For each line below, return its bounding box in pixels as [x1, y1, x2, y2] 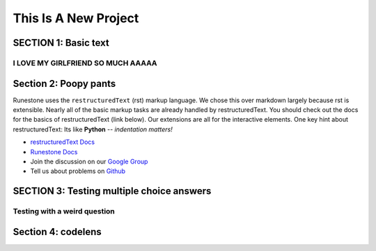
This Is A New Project [13, 10, 139, 26]
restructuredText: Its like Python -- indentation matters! [13, 125, 173, 133]
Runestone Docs [30, 147, 78, 156]
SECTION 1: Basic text [13, 37, 109, 49]
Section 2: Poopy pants [13, 77, 116, 90]
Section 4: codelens [13, 226, 102, 238]
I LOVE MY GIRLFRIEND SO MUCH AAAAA [13, 58, 157, 67]
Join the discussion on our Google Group [30, 157, 148, 165]
